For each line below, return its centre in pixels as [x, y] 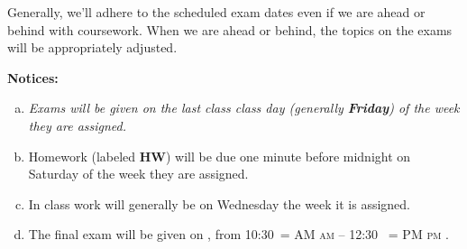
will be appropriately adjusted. [92, 47]
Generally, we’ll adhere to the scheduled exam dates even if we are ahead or [216, 12]
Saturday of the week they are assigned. [138, 174]
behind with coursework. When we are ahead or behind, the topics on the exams [230, 29]
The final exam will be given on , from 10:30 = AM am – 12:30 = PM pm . [238, 234]
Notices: [33, 77]
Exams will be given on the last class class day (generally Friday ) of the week [244, 108]
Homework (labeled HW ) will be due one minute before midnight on [220, 156]
